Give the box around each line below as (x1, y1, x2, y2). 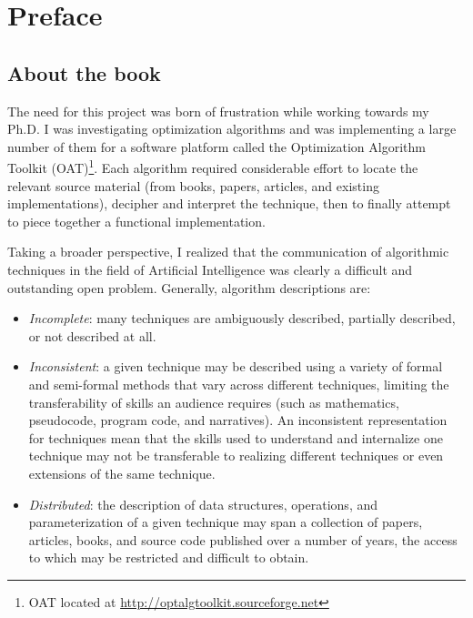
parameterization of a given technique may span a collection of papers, (28, 512, 423, 532)
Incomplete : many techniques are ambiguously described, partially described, (28, 309, 456, 328)
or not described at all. (28, 326, 156, 345)
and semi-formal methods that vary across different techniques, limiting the (28, 374, 449, 393)
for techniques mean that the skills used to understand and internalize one (28, 428, 443, 447)
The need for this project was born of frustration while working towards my (7, 101, 429, 120)
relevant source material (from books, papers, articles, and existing (7, 176, 379, 195)
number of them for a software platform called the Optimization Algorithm (7, 137, 426, 156)
